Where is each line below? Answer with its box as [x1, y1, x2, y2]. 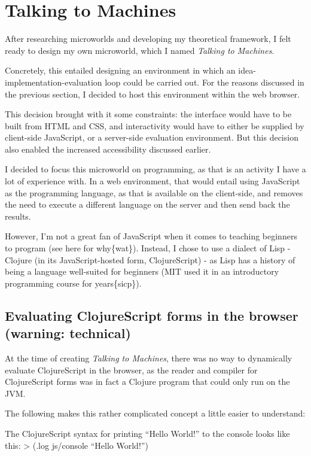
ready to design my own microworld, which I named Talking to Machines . [5, 44, 275, 56]
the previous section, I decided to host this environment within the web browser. [5, 87, 300, 100]
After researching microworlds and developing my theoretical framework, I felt [5, 32, 291, 45]
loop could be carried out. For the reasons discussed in [105, 75, 304, 88]
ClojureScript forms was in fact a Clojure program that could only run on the [5, 375, 290, 388]
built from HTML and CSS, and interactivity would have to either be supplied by [5, 119, 304, 132]
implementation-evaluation [5, 75, 102, 88]
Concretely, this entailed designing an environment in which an [5, 64, 236, 77]
